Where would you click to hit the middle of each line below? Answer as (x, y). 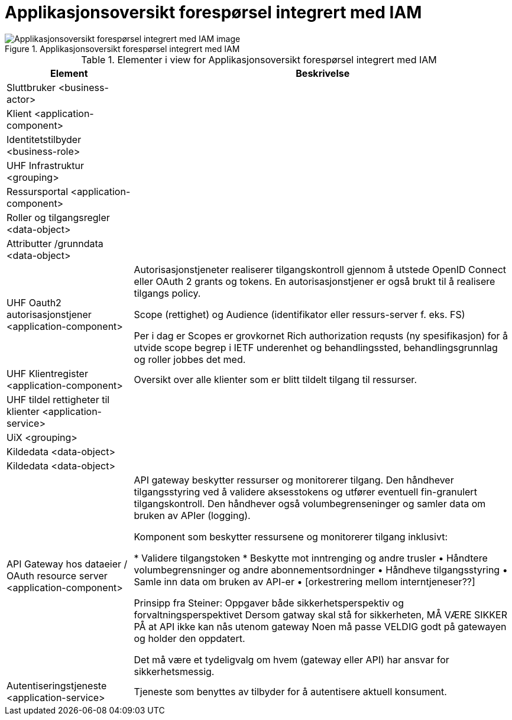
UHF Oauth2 (34, 302)
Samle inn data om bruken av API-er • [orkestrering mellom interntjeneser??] (304, 581)
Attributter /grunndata (55, 243)
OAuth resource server (57, 575)
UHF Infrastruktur (46, 165)
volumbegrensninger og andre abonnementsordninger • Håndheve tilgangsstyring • (321, 570)
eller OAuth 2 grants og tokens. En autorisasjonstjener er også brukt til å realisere (315, 281)
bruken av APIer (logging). (192, 515)
